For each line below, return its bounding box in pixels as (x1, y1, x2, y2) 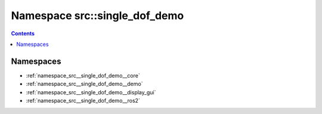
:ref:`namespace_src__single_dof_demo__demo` (26, 81, 143, 88)
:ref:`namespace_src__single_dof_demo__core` (26, 72, 140, 79)
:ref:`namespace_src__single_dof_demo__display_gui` (26, 88, 156, 95)
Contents (11, 30, 35, 37)
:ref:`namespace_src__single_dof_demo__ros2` (26, 97, 140, 104)
